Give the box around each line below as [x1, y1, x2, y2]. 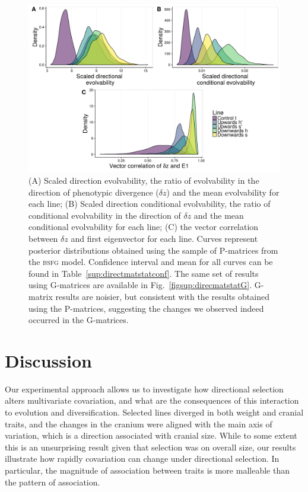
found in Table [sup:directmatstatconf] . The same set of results [28, 267, 259, 279]
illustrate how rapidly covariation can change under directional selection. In [5, 452, 280, 465]
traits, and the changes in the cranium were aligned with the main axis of [5, 417, 272, 430]
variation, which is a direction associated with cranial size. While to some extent [5, 429, 297, 442]
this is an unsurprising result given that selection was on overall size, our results [5, 440, 296, 453]
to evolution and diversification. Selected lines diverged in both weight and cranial [5, 406, 304, 418]
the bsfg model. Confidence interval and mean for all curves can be [28, 255, 273, 268]
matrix [28, 290, 53, 302]
